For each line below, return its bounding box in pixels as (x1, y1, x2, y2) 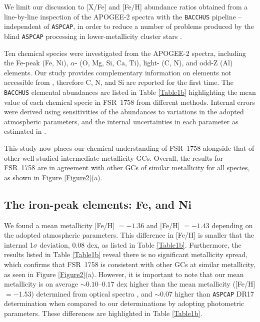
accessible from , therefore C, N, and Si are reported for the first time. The (4, 77, 234, 87)
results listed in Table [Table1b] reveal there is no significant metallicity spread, (4, 249, 248, 260)
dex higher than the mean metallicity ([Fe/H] (116, 279, 255, 289)
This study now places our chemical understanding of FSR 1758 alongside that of (4, 142, 254, 153)
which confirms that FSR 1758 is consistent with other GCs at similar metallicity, (4, 259, 255, 269)
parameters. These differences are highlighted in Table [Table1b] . (4, 308, 202, 318)
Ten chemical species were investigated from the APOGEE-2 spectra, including (4, 47, 246, 58)
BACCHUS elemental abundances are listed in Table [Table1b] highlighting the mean (4, 86, 256, 97)
